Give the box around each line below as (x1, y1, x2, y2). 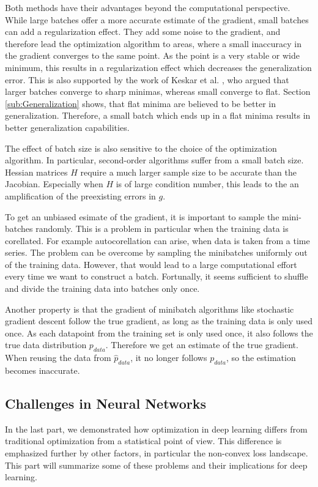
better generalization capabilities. (5, 121, 130, 133)
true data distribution (5, 338, 87, 351)
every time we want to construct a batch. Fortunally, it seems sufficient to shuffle (5, 270, 308, 283)
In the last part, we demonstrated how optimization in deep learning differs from (5, 422, 308, 435)
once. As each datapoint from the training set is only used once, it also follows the (5, 326, 313, 339)
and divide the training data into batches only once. (5, 282, 200, 295)
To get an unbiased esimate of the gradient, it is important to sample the (5, 210, 279, 223)
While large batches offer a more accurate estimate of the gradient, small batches (5, 13, 309, 26)
